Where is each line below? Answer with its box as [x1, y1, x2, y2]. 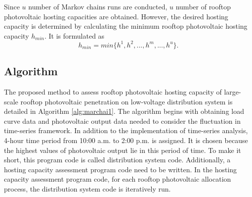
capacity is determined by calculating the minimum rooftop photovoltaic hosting [4, 21, 248, 31]
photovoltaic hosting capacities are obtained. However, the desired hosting [4, 11, 228, 21]
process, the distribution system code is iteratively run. [4, 184, 171, 194]
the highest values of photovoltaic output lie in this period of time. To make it [4, 145, 241, 155]
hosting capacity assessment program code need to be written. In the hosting [4, 164, 237, 174]
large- [224, 87, 241, 97]
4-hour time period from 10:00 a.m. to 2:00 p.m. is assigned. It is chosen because [4, 135, 248, 146]
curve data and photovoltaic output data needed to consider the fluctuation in [4, 115, 241, 126]
